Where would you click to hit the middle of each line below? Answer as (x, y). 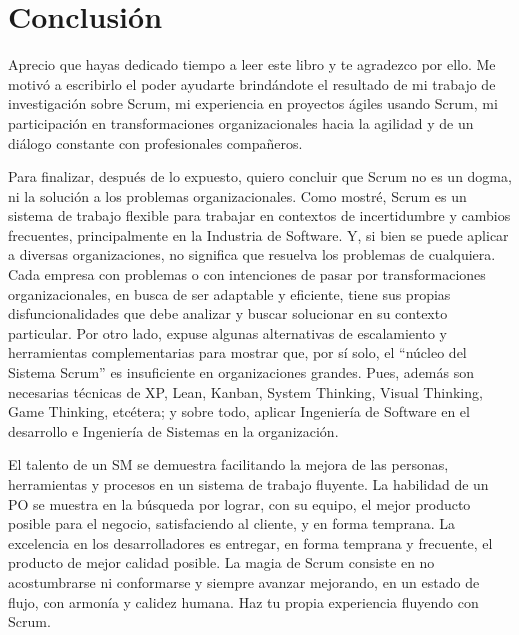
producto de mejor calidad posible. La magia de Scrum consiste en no (221, 562)
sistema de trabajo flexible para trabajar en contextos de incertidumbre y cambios (259, 215)
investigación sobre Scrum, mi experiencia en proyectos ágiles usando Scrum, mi (253, 103)
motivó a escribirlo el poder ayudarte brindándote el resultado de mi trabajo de (252, 83)
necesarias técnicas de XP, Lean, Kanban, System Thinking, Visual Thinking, (245, 391)
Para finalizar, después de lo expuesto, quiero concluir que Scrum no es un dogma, (260, 176)
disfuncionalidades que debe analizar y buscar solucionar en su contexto (228, 313)
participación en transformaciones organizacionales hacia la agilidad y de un (241, 122)
